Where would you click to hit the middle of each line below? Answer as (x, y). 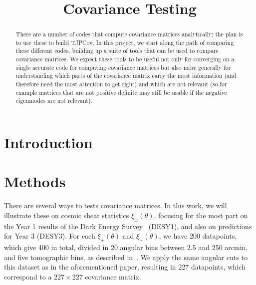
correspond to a (28, 276)
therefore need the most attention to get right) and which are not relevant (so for (121, 84)
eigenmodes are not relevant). (54, 101)
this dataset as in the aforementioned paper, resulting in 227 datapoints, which (125, 267)
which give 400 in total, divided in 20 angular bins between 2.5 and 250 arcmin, (126, 247)
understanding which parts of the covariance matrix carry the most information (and (126, 76)
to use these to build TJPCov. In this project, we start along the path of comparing (125, 42)
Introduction (48, 142)
